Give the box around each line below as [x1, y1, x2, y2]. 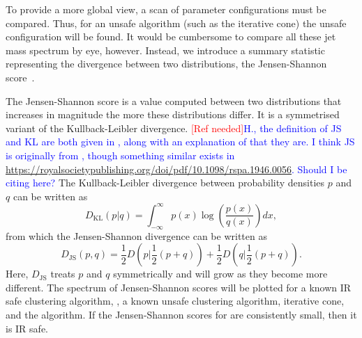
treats [50, 266, 75, 281]
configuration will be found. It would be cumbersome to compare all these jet [6, 29, 336, 44]
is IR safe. [6, 321, 48, 335]
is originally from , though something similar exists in [6, 147, 235, 162]
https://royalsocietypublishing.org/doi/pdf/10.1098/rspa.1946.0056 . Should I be [6, 161, 347, 176]
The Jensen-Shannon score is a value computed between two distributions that [6, 93, 342, 108]
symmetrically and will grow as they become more [113, 266, 328, 281]
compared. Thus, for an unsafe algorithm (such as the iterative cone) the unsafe [6, 15, 347, 30]
